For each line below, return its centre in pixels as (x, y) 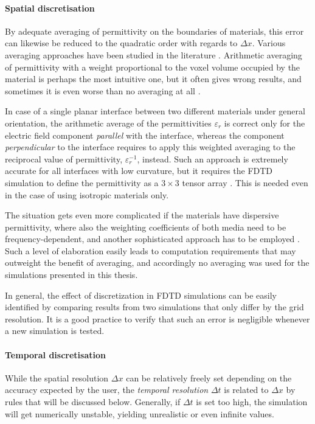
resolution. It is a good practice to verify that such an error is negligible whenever (157, 318)
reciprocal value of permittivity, (64, 158)
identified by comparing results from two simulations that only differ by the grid (154, 307)
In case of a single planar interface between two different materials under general (155, 111)
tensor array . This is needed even (245, 182)
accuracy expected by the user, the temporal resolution (107, 390)
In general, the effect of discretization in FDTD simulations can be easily (141, 295)
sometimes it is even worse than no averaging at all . (103, 90)
